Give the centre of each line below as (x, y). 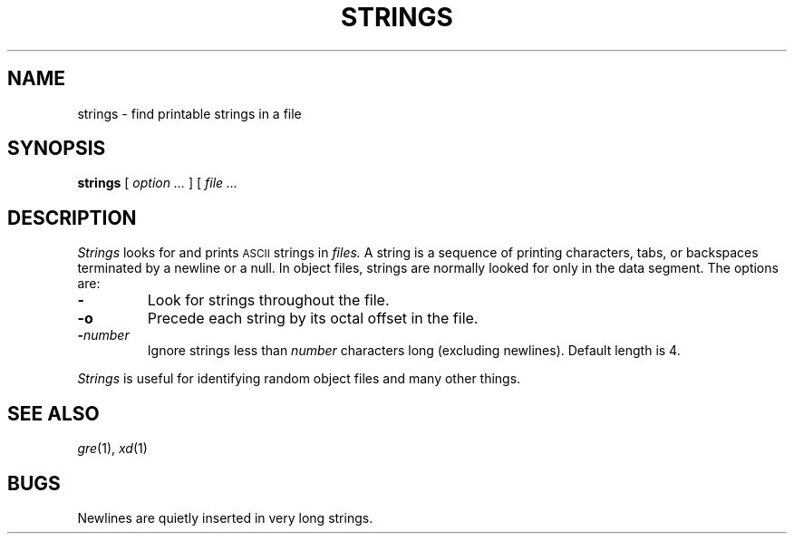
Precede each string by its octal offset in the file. (313, 319)
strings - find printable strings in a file (189, 113)
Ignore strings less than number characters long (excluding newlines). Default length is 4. (414, 351)
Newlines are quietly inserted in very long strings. (225, 517)
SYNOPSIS (57, 149)
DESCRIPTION (72, 217)
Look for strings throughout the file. (268, 300)
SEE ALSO (53, 413)
